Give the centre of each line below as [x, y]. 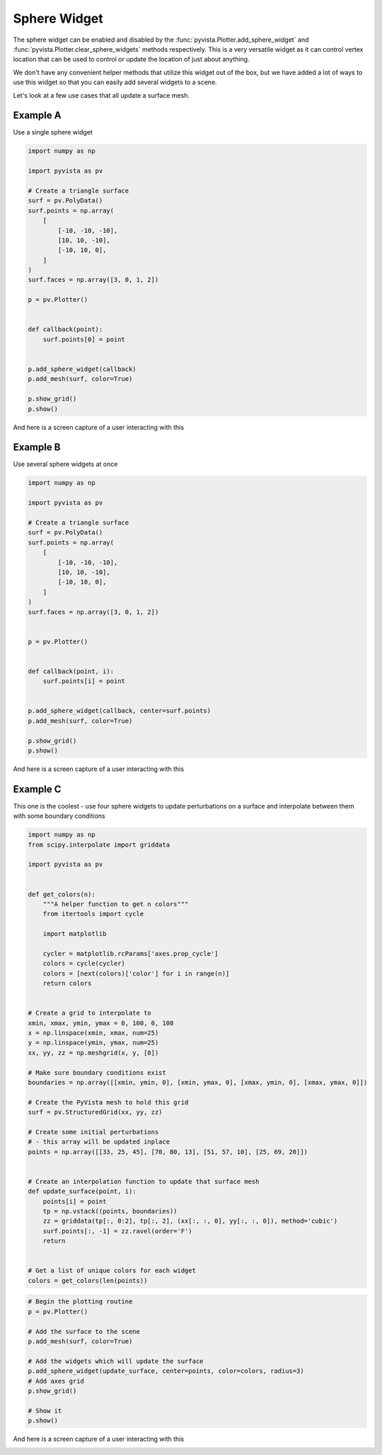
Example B [37, 447]
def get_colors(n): [62, 894]
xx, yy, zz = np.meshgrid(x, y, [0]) [93, 1052]
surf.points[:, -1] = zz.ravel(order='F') [117, 1231]
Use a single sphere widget [53, 132]
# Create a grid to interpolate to [89, 1013]
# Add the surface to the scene [84, 1331]
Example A [37, 116]
